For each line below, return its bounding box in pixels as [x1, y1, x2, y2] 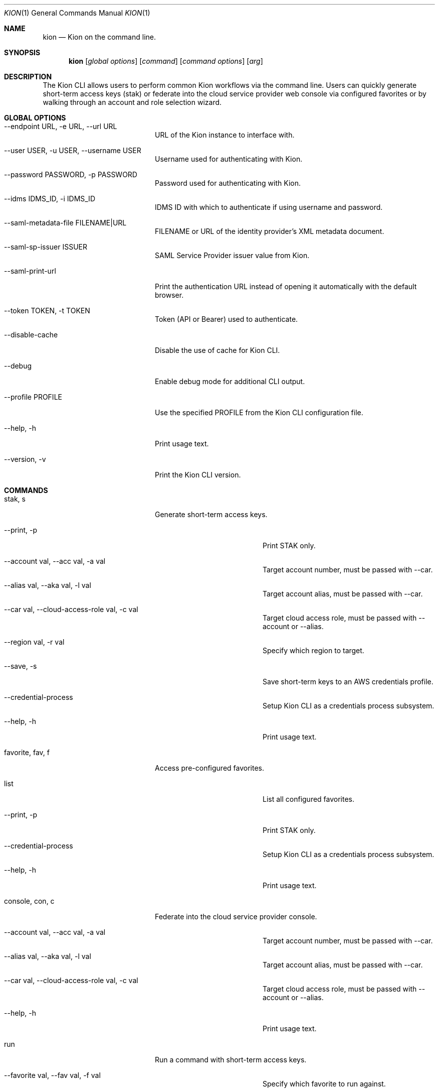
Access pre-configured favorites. [155, 764, 264, 772]
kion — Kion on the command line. [43, 33, 156, 41]
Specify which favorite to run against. [263, 1079, 386, 1088]
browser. [155, 291, 184, 299]
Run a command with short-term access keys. [155, 1055, 307, 1064]
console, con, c [4, 897, 55, 905]
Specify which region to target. [263, 646, 364, 655]
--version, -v [4, 455, 46, 463]
